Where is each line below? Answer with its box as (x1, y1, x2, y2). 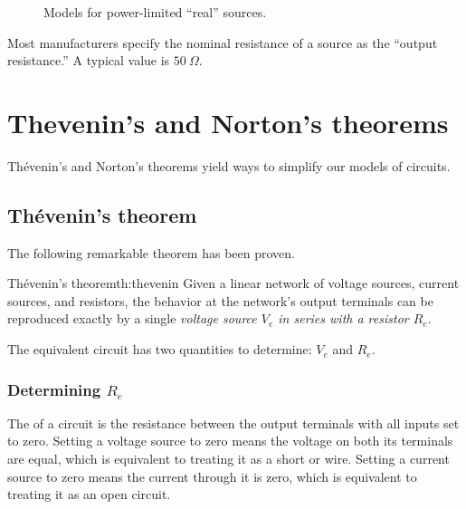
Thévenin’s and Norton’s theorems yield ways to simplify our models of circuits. (7, 156, 451, 175)
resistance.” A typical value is (7, 51, 170, 70)
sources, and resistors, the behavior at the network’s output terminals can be (7, 291, 433, 310)
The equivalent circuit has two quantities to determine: (7, 340, 312, 359)
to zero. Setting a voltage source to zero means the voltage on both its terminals (7, 431, 453, 450)
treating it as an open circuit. (7, 485, 171, 504)
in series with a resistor (278, 309, 409, 328)
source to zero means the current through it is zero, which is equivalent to (7, 466, 417, 485)
